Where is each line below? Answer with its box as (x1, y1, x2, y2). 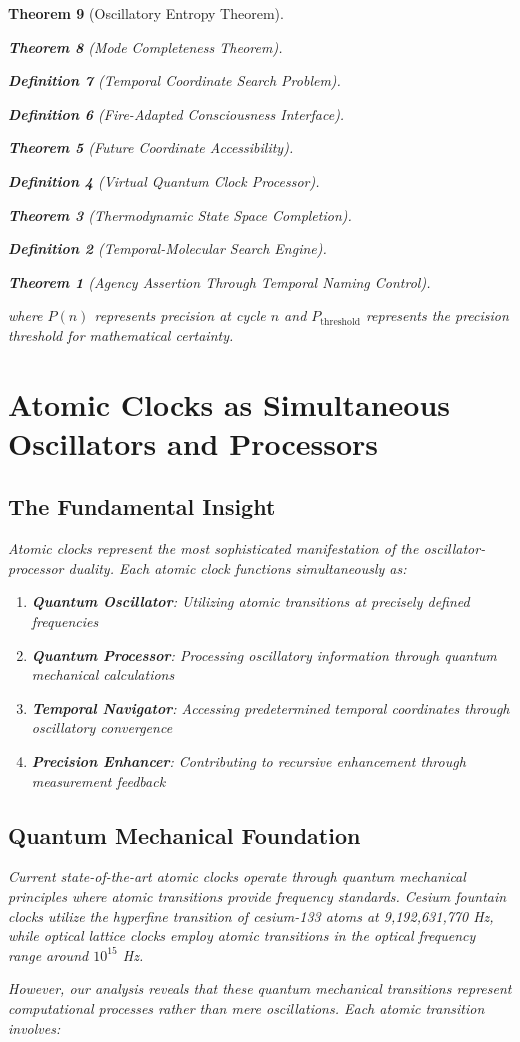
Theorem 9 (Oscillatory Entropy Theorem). (8, 3, 284, 23)
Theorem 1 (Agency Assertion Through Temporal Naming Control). (8, 271, 431, 292)
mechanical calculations (31, 664, 175, 685)
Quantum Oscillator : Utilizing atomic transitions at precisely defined (31, 591, 470, 612)
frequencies (31, 611, 99, 632)
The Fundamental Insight (8, 491, 276, 522)
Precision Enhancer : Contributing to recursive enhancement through (31, 751, 466, 772)
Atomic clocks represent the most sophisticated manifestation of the (8, 538, 419, 559)
